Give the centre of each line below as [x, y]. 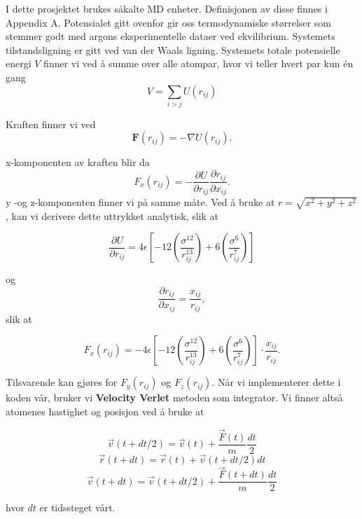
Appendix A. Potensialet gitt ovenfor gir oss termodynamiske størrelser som [168, 22]
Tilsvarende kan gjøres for [62, 382]
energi [19, 63]
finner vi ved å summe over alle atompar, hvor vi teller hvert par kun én [199, 63]
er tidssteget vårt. [77, 507]
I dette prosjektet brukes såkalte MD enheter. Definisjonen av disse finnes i [167, 8]
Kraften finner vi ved [51, 124]
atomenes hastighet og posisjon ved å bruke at [105, 411]
